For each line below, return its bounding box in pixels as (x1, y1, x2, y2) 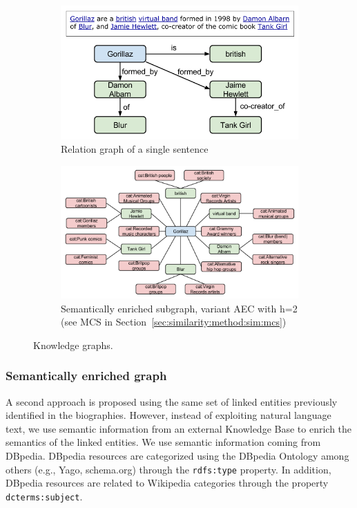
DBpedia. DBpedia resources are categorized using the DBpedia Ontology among (6, 449, 349, 463)
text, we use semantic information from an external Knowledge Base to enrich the (6, 421, 352, 435)
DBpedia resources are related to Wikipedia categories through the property (6, 476, 329, 490)
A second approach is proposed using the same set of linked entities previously (6, 394, 338, 408)
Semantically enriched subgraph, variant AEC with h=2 (61, 301, 298, 315)
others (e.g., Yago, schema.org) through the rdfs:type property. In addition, (6, 462, 331, 476)
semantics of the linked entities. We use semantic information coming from (6, 435, 321, 449)
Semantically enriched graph (6, 367, 167, 384)
